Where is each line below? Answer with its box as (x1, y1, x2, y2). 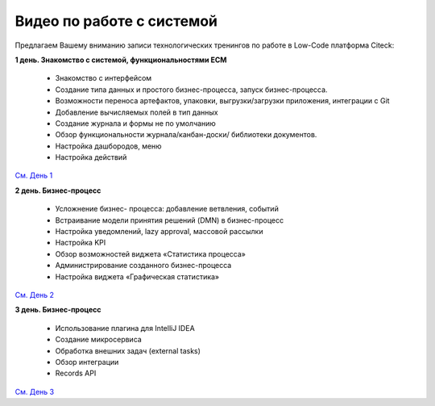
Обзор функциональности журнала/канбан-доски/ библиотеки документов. (55, 130, 317, 140)
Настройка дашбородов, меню (55, 141, 162, 151)
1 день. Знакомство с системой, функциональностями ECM (14, 55, 227, 65)
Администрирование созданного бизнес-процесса (55, 261, 232, 270)
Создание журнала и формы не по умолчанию (55, 118, 217, 128)
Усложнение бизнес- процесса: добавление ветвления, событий (55, 204, 280, 214)
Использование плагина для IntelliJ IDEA (55, 323, 195, 333)
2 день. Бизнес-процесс (14, 186, 101, 195)
